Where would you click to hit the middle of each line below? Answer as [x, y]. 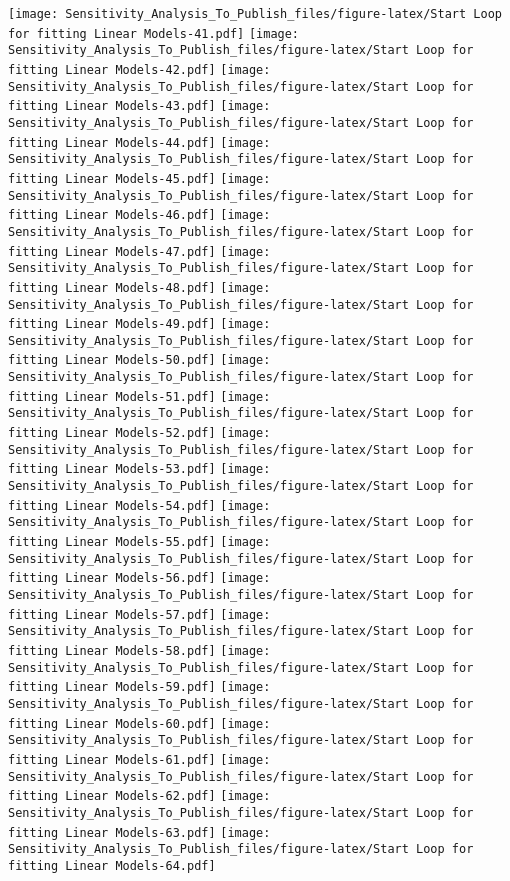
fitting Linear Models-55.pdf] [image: [139, 542]
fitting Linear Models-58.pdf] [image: [139, 650]
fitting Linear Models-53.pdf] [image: [139, 469]
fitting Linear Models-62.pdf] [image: [139, 796]
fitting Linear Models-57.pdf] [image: [139, 614]
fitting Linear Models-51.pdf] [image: [139, 396]
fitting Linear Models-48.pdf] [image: [139, 287]
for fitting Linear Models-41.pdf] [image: [154, 33]
